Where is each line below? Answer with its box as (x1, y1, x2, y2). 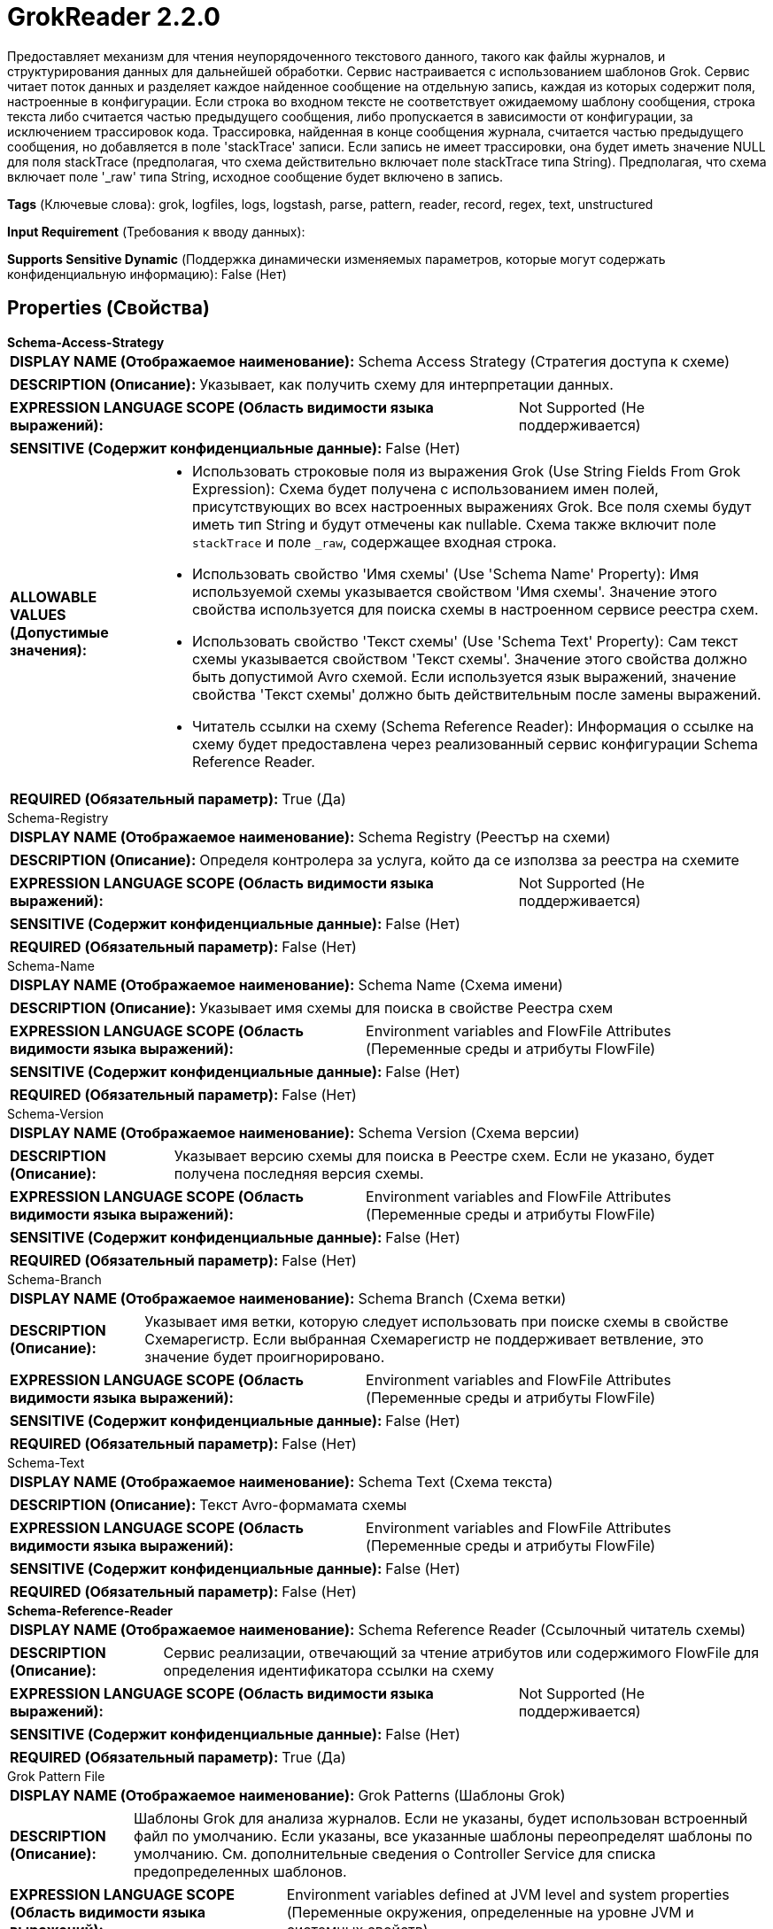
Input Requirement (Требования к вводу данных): (7, 223, 305, 239)
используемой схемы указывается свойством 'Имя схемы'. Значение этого (191, 582, 717, 600)
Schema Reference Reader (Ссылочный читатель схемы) (358, 1620, 746, 1638)
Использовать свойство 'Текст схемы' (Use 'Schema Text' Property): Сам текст (191, 631, 738, 650)
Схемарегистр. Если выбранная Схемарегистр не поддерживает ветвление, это (144, 1329, 704, 1348)
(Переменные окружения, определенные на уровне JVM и (286, 1902, 694, 1921)
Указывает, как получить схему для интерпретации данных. (199, 375, 614, 393)
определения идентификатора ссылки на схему (163, 1661, 494, 1679)
